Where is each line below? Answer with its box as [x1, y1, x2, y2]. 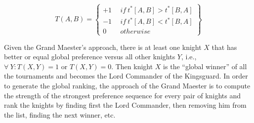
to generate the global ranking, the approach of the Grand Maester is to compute [4, 80, 251, 90]
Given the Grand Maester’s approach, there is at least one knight [4, 41, 202, 52]
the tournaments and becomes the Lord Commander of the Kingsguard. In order [4, 71, 248, 81]
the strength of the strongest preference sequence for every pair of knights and [4, 90, 241, 100]
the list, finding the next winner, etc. [4, 109, 116, 120]
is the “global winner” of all [163, 61, 247, 71]
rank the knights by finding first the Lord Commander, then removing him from [4, 100, 247, 110]
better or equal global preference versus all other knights [4, 51, 175, 62]
